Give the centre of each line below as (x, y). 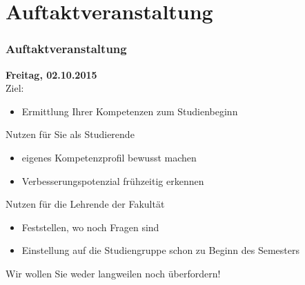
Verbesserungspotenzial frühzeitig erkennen (113, 180)
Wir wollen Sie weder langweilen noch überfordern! (113, 273)
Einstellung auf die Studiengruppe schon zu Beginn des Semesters (161, 250)
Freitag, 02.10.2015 (51, 74)
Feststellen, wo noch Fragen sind (90, 227)
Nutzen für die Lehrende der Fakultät (85, 204)
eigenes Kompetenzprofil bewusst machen (109, 157)
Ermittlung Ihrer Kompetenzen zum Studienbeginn (130, 111)
